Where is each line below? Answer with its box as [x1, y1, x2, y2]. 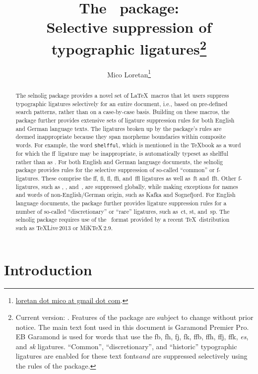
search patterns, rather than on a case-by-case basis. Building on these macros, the [15, 108, 230, 116]
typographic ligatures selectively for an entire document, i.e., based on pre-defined [15, 99, 228, 108]
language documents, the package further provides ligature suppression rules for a [15, 198, 227, 207]
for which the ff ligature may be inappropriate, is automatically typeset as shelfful [15, 149, 228, 157]
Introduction [4, 259, 92, 279]
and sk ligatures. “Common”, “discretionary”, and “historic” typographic [15, 341, 237, 351]
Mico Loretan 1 [107, 67, 151, 79]
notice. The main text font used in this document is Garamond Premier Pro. [15, 321, 249, 332]
